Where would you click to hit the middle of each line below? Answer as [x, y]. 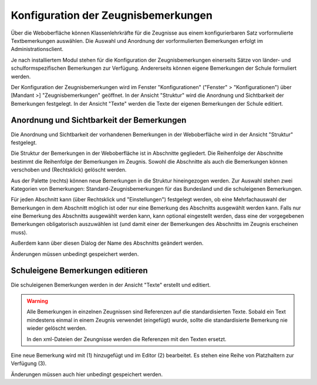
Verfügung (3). [29, 363]
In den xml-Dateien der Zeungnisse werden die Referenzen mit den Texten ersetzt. [127, 339]
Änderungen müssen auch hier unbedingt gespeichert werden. [87, 374]
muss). [19, 232]
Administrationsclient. [37, 49]
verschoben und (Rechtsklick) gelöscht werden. [69, 170]
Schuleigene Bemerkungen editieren [79, 271]
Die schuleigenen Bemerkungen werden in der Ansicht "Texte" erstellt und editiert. [111, 285]
